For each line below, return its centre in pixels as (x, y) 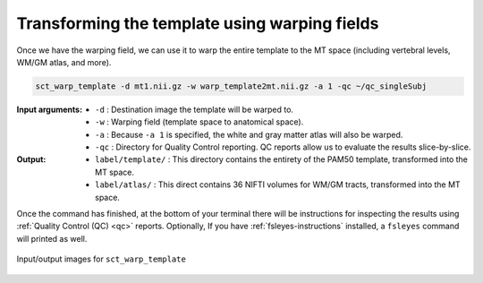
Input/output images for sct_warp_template (102, 259)
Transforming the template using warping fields (198, 23)
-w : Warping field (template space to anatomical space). (199, 122)
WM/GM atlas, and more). (64, 62)
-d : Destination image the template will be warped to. (195, 109)
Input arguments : (50, 109)
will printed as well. (52, 238)
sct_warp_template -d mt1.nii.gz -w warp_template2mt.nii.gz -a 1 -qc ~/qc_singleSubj (231, 86)
